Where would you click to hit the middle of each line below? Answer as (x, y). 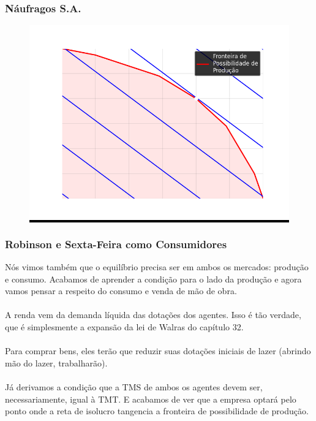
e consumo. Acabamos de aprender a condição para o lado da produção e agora (153, 279)
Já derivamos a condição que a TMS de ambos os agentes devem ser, (134, 386)
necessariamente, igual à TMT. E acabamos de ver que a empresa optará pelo (151, 399)
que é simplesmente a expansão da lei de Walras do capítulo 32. (124, 327)
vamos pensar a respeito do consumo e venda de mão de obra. (121, 291)
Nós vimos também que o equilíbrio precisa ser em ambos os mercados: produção (157, 267)
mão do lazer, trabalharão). (56, 362)
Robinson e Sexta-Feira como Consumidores (116, 244)
